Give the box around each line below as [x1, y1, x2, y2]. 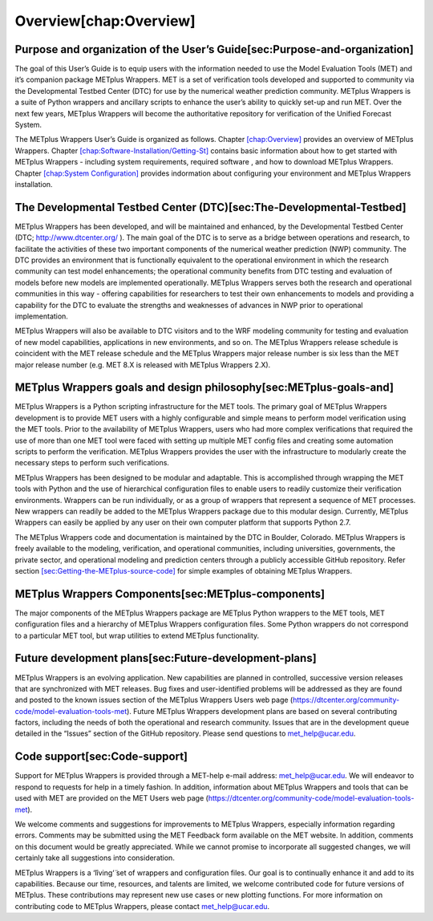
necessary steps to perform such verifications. [14, 458, 170, 468]
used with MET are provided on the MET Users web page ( [14, 793, 208, 803]
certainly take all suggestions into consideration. [14, 853, 176, 862]
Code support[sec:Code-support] [14, 750, 188, 764]
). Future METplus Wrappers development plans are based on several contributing [127, 706, 398, 716]
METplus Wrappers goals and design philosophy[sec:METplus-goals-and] [14, 381, 395, 395]
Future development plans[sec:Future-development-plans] [14, 651, 317, 665]
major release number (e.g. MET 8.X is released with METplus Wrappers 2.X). [14, 359, 271, 369]
